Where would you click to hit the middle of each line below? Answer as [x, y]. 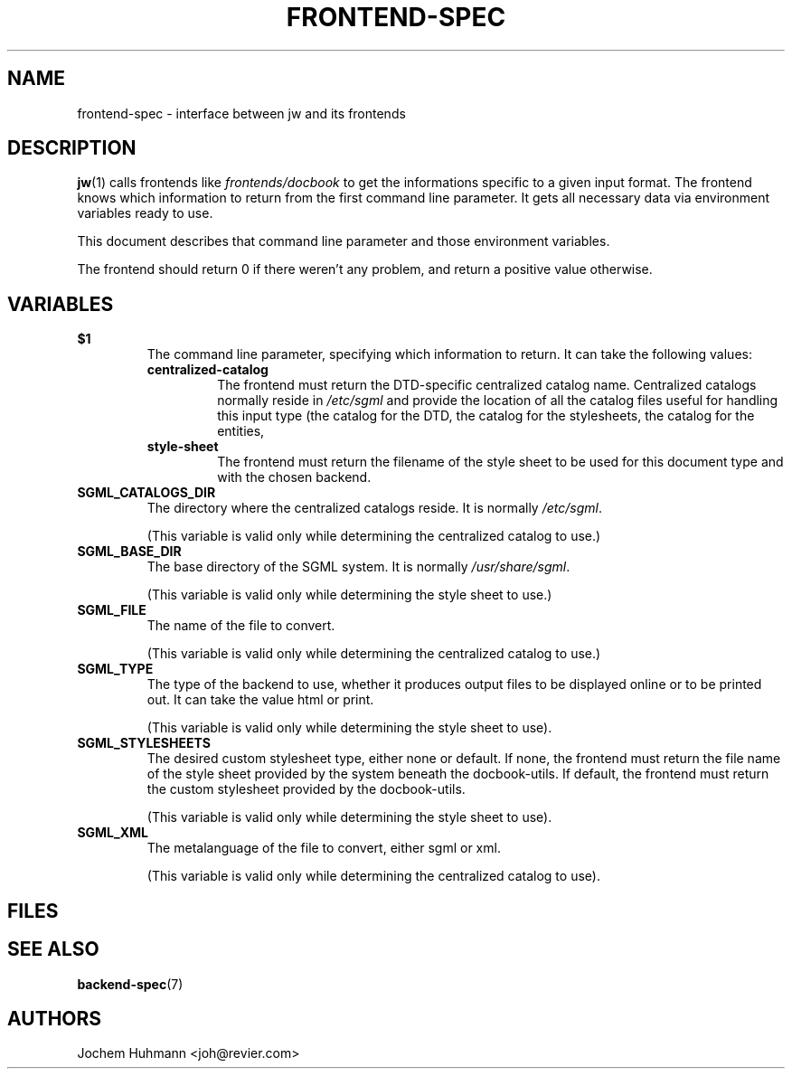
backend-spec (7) [130, 984]
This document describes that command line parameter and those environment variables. [344, 241]
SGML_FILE [112, 610]
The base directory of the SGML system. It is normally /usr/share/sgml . [358, 567]
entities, [241, 431]
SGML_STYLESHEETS [144, 743]
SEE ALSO [53, 949]
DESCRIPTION [72, 148]
